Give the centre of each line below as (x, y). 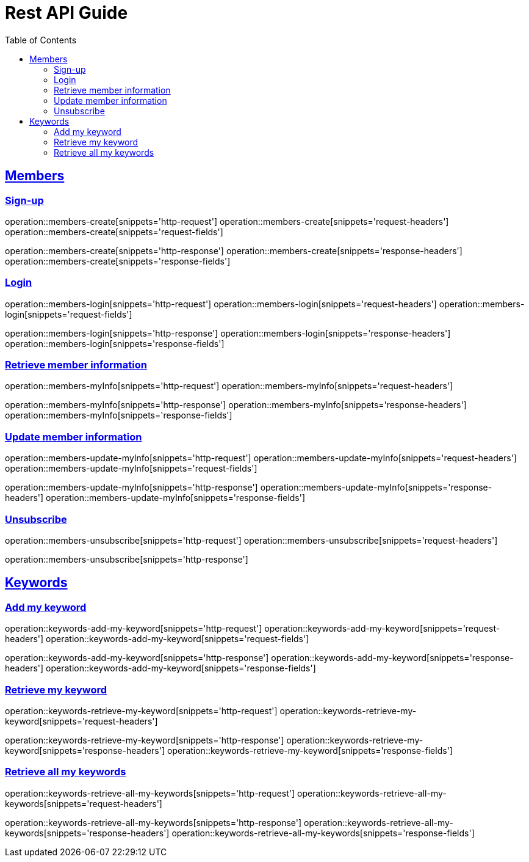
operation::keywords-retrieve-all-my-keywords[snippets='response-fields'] (323, 833)
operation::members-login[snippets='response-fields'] (115, 343)
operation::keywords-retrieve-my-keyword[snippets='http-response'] (145, 740)
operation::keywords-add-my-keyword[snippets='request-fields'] (178, 639)
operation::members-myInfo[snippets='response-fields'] (119, 415)
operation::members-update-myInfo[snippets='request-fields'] (131, 469)
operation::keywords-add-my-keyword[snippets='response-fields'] (181, 668)
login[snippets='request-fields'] (69, 314)
